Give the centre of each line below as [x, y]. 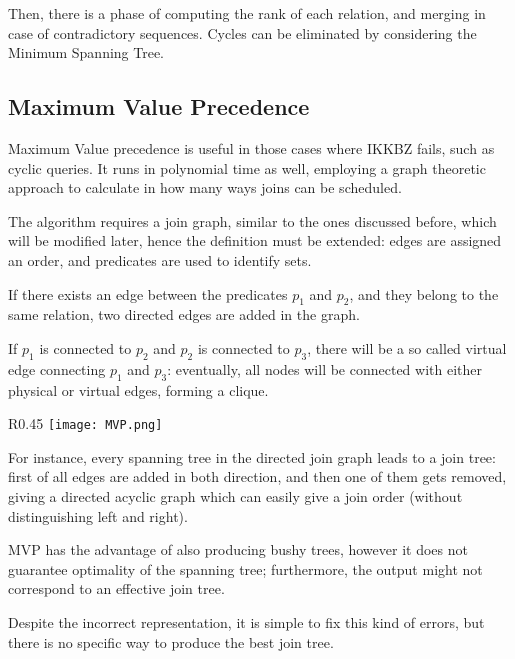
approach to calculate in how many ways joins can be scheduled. [205, 187]
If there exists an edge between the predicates [148, 293]
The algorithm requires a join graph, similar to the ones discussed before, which [252, 220]
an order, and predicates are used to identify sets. [160, 259]
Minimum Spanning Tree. [86, 52]
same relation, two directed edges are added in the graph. [184, 314]
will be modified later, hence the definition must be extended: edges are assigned [255, 240]
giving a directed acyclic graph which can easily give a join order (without [235, 495]
